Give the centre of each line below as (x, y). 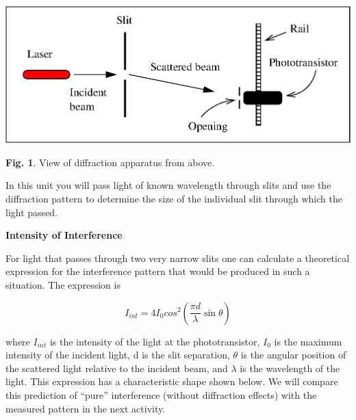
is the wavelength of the (290, 368)
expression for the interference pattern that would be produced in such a (158, 271)
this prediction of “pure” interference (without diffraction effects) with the (161, 394)
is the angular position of (293, 355)
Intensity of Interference (64, 235)
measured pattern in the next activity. (86, 408)
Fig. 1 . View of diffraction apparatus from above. (110, 162)
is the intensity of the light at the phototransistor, (155, 341)
